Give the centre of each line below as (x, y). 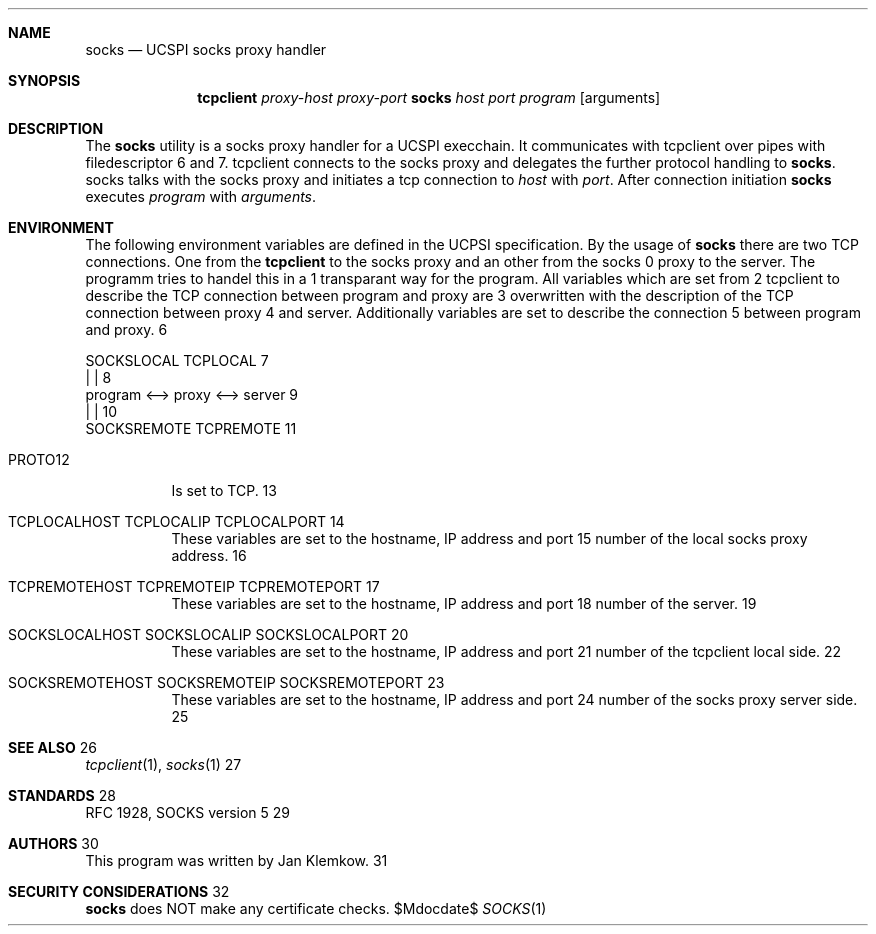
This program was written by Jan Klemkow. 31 (236, 860)
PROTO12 (39, 459)
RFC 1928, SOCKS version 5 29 (188, 812)
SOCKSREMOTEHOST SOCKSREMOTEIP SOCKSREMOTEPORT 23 (226, 682)
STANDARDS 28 (62, 795)
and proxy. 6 (126, 329)
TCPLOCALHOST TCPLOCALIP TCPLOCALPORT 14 (176, 521)
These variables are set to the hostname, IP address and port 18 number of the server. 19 (464, 603)
